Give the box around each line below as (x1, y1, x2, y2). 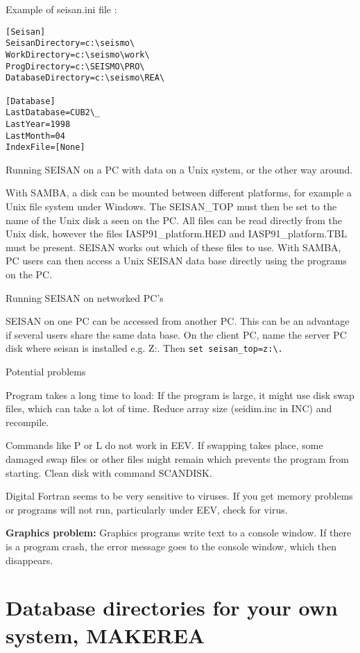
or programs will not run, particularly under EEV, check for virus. (6, 502, 288, 516)
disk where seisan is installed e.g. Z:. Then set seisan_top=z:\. (6, 341, 283, 355)
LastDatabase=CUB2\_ (6, 108, 101, 118)
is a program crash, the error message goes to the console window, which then (6, 538, 337, 553)
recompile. (6, 414, 49, 429)
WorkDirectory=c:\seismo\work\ (6, 49, 150, 60)
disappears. (6, 552, 53, 567)
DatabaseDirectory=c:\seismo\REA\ (6, 73, 165, 83)
